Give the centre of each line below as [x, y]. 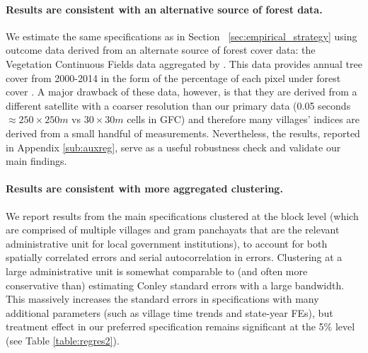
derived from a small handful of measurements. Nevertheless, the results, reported [183, 133]
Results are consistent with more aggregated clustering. [144, 189]
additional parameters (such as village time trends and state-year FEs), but [169, 312]
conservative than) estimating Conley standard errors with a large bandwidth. [175, 285]
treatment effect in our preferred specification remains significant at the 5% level [180, 326]
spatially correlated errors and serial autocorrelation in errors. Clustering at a [174, 257]
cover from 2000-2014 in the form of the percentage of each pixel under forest [173, 77]
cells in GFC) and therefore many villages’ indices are [243, 119]
